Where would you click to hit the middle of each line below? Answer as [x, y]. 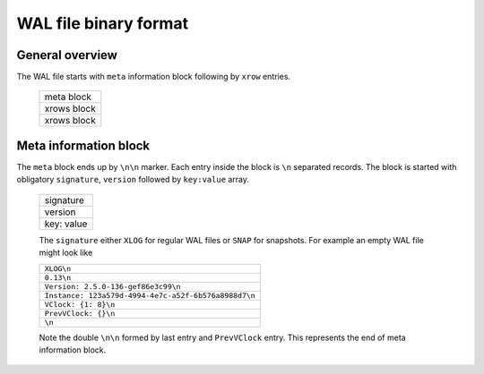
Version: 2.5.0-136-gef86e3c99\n [112, 286]
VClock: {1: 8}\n [80, 304]
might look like [66, 253]
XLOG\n [58, 268]
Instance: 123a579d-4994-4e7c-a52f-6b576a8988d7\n [150, 295]
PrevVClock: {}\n [80, 313]
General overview [67, 55]
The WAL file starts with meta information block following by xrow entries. [154, 77]
